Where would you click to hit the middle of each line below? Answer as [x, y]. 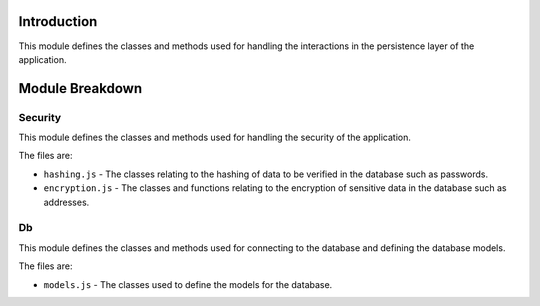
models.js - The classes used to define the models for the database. [188, 284]
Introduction [58, 21]
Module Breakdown [80, 88]
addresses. [66, 202]
